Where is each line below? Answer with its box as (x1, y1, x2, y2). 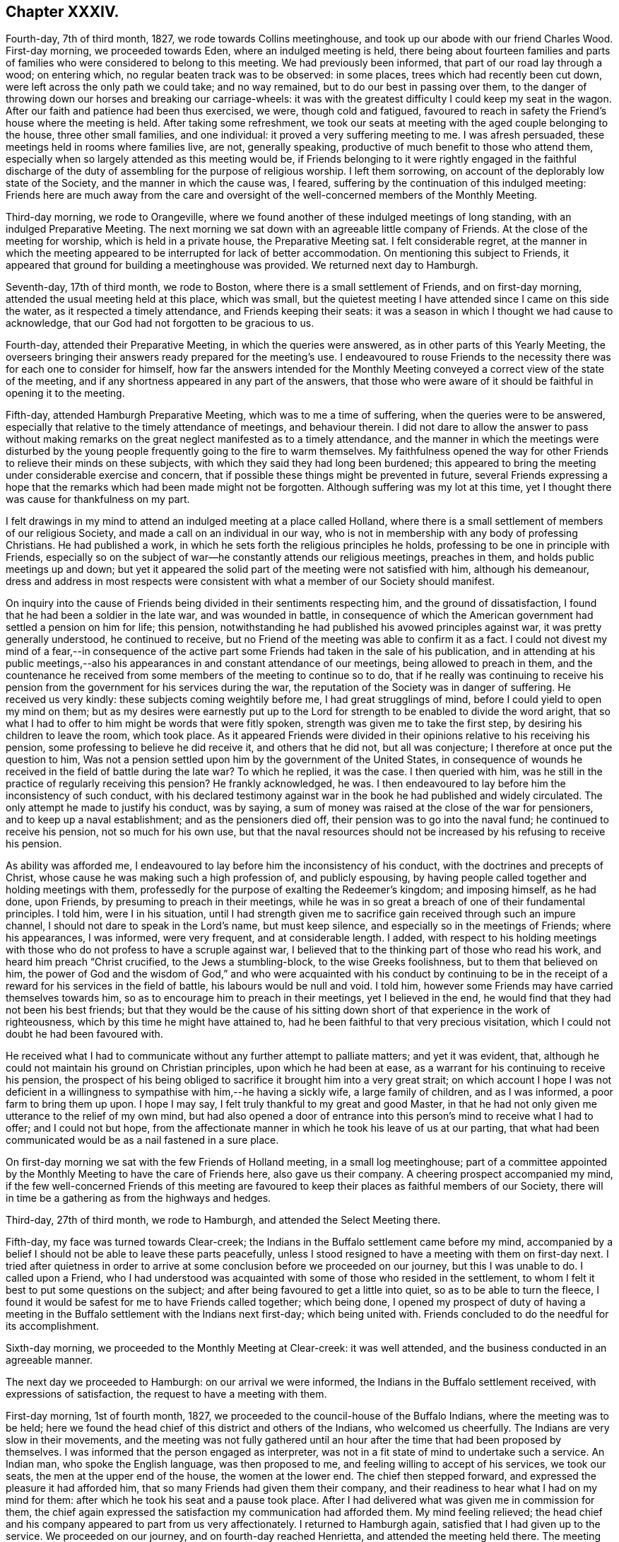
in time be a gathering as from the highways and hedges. (6, 1192, 271, 1205)
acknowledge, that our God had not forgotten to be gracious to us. (6, 317, 314, 330)
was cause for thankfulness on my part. (6, 493, 190, 506)
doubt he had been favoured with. (6, 1028, 163, 1040)
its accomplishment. (6, 1320, 100, 1333)
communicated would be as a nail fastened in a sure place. (6, 1134, 279, 1147)
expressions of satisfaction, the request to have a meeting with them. (6, 1388, 327, 1401)
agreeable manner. (6, 1354, 93, 1367)
